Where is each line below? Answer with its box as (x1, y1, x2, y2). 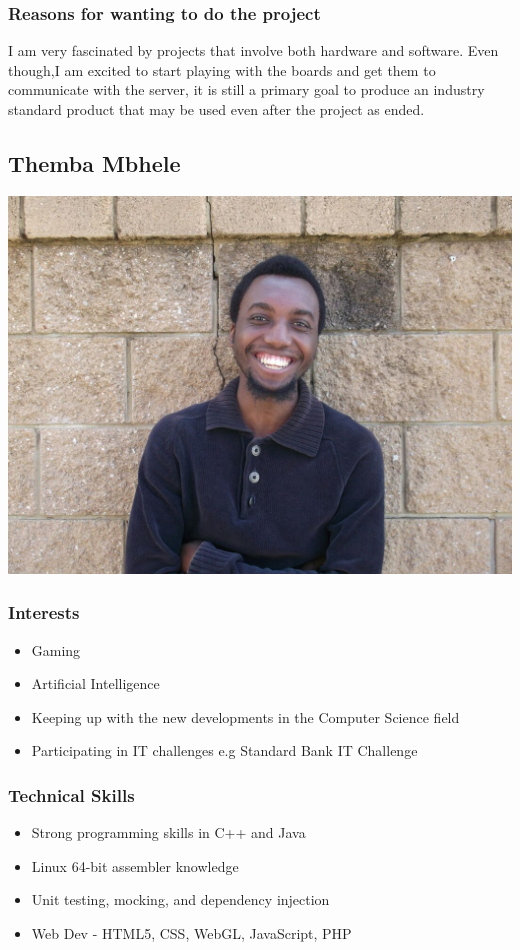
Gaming (31, 639, 81, 660)
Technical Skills (8, 782, 135, 807)
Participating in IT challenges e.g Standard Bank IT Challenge (31, 740, 418, 761)
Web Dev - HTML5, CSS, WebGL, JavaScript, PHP (31, 922, 352, 943)
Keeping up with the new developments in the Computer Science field (31, 706, 460, 727)
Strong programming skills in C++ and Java (31, 822, 306, 843)
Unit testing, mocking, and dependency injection (31, 889, 330, 910)
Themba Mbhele (8, 147, 181, 178)
